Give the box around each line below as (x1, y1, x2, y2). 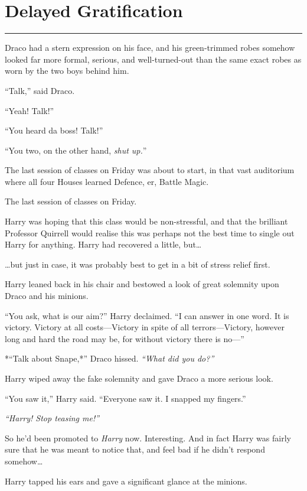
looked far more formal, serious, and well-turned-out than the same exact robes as (5, 53, 302, 65)
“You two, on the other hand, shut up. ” (5, 144, 147, 156)
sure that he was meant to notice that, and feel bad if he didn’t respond (5, 443, 265, 456)
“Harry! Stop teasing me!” (5, 412, 100, 424)
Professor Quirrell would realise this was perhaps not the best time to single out (5, 226, 295, 239)
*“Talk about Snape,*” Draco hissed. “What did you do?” (5, 352, 214, 365)
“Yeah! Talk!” (5, 104, 54, 116)
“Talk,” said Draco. (5, 84, 75, 96)
